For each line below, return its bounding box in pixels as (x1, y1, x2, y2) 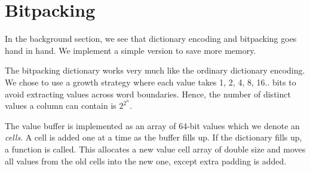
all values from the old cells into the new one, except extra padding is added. (5, 154, 287, 167)
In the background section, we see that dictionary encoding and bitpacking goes (5, 32, 297, 45)
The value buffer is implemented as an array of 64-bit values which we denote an (5, 119, 300, 132)
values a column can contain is (5, 99, 116, 112)
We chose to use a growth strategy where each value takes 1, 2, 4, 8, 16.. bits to (5, 75, 296, 88)
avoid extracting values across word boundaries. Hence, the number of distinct (5, 87, 291, 100)
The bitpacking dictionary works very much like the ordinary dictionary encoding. (5, 64, 305, 77)
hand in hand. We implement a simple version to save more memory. (5, 44, 256, 56)
